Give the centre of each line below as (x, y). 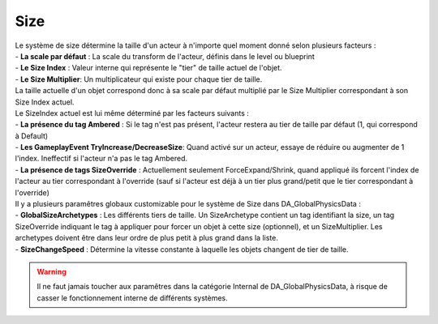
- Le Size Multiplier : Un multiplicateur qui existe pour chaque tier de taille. (139, 79)
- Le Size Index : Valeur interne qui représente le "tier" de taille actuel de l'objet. (149, 68)
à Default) (32, 136)
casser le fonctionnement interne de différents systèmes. (133, 298)
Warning (52, 271)
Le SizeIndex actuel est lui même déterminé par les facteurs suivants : (132, 113)
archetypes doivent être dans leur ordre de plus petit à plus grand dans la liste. (147, 238)
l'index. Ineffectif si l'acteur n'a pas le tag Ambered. (101, 159)
